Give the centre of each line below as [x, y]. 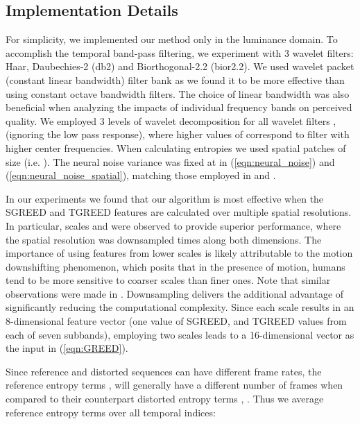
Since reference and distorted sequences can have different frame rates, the [164, 371]
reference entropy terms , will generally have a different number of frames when [174, 385]
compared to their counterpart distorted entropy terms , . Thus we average [165, 399]
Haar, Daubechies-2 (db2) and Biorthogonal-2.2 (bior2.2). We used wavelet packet [180, 66]
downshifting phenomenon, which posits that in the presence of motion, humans [175, 266]
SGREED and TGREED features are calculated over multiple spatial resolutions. [179, 212]
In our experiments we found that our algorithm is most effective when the [165, 198]
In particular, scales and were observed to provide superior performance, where [173, 225]
